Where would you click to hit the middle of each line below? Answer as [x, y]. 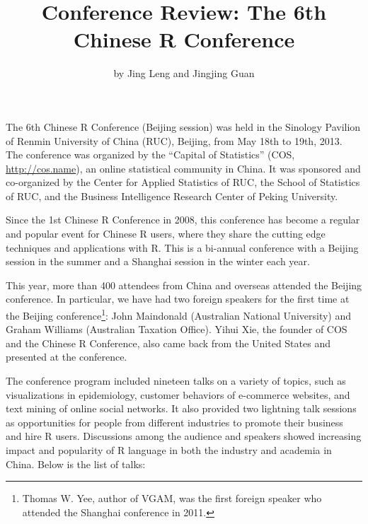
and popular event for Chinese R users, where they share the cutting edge [166, 234]
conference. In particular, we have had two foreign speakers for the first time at [178, 299]
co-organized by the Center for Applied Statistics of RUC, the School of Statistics [183, 182]
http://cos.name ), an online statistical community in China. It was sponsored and [183, 168]
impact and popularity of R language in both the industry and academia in [169, 450]
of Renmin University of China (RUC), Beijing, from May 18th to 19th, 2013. [174, 140]
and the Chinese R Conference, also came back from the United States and [168, 343]
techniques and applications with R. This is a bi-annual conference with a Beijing [182, 247]
